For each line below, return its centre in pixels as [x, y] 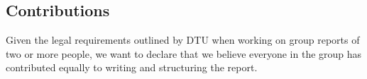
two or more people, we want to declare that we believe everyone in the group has [184, 53]
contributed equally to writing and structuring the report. [132, 67]
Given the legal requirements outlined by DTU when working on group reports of [183, 40]
